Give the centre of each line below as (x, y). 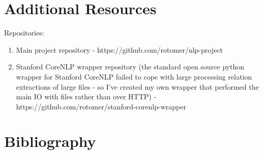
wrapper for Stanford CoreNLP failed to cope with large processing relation (134, 76)
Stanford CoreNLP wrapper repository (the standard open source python (130, 67)
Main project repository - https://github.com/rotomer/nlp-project (119, 49)
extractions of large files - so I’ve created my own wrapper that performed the (137, 86)
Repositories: (24, 33)
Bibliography (50, 141)
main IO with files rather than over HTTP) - (86, 97)
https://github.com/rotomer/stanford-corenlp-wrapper (101, 106)
